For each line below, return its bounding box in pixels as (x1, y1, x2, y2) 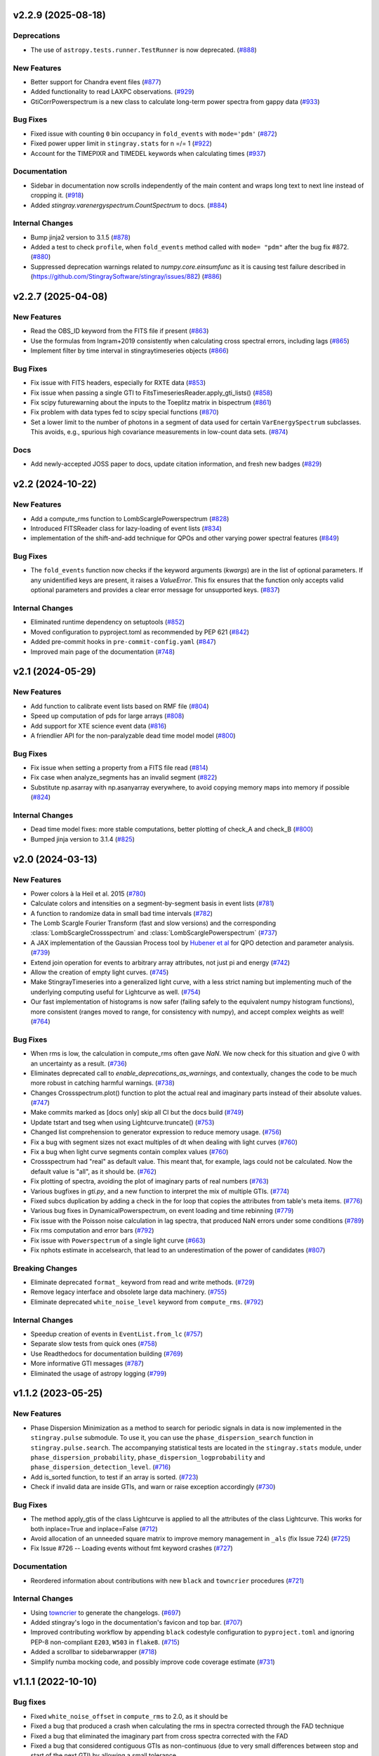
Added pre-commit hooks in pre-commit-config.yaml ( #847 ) (30, 638, 217, 646)
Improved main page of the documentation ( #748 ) (30, 647, 175, 656)
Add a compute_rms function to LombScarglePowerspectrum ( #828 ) (30, 514, 230, 523)
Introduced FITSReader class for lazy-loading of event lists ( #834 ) (30, 524, 222, 532)
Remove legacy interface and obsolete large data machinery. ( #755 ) (30, 1287, 227, 1296)
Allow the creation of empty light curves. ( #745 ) (30, 968, 169, 976)
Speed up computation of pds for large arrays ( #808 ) (30, 712, 185, 720)
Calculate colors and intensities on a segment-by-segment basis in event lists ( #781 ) (30, 899, 274, 908)
